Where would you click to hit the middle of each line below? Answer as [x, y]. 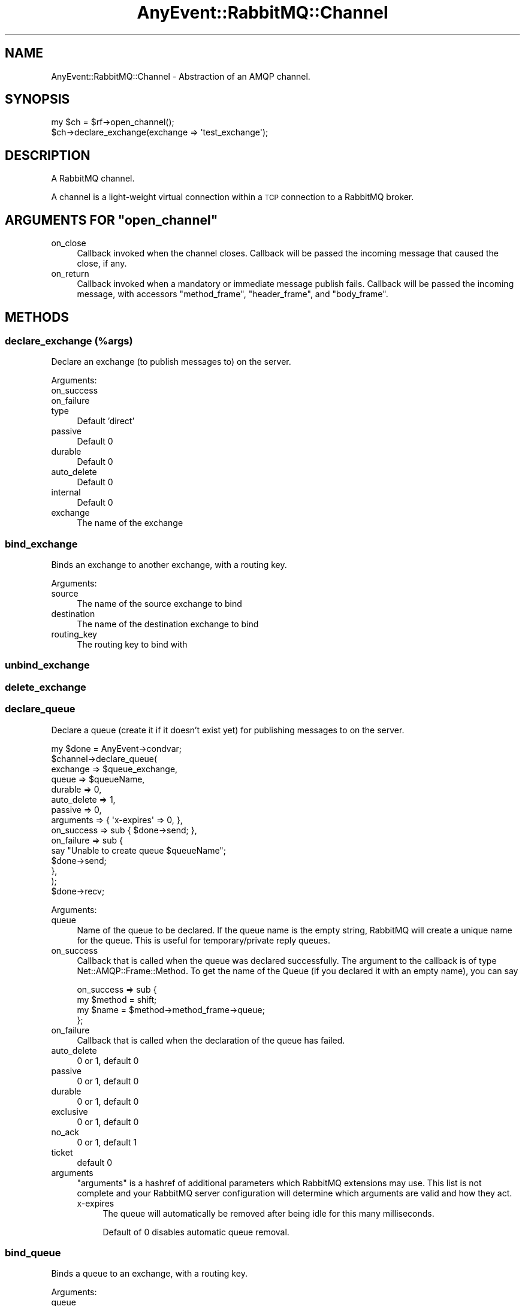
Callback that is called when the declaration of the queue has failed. [211, 1040]
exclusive [70, 1111]
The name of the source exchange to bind [159, 604]
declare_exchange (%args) [69, 341]
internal [66, 492]
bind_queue [33, 1252]
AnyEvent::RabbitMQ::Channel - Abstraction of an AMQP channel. [181, 76]
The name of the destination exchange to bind [168, 624]
